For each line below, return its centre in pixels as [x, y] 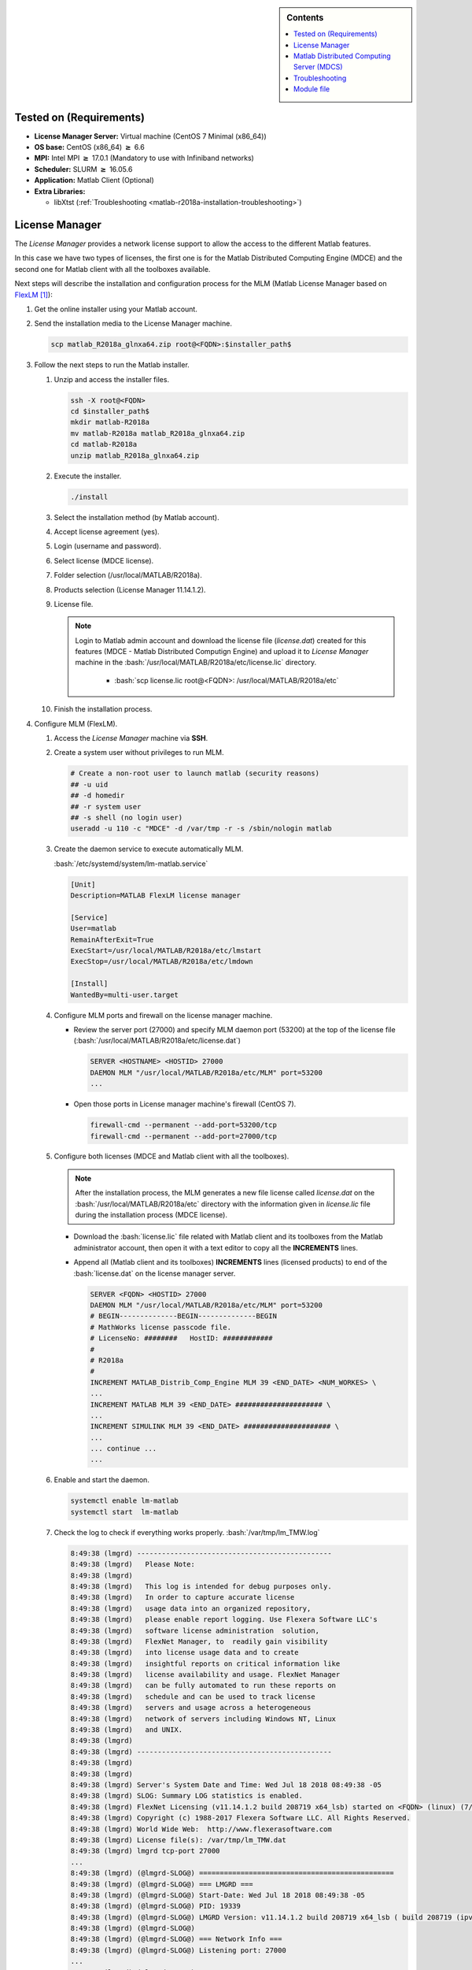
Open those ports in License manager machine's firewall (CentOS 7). [185, 1104]
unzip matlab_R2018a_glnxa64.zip [135, 455]
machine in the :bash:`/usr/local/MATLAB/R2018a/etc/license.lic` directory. [196, 663]
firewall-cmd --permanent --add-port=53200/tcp [183, 1125]
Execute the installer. [88, 476]
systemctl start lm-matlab [124, 1512]
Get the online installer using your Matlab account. [116, 309]
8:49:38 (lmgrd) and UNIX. [127, 1730]
